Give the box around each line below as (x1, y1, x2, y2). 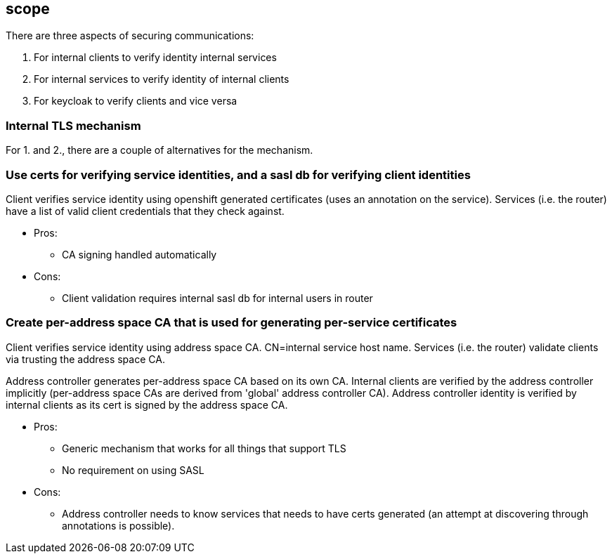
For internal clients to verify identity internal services (34, 51, 277, 64)
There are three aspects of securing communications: (6, 29, 254, 42)
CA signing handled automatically (62, 248, 217, 261)
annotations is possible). (62, 519, 175, 532)
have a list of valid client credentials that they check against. (6, 204, 285, 217)
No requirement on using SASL (62, 463, 204, 476)
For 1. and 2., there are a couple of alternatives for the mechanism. (6, 144, 313, 157)
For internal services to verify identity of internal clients (34, 73, 289, 86)
